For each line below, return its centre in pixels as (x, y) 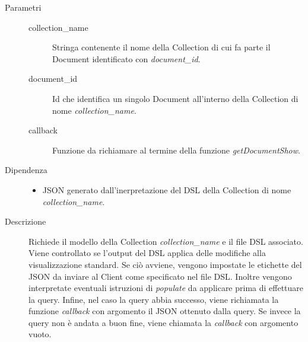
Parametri (23, 7)
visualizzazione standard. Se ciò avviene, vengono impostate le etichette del (165, 264)
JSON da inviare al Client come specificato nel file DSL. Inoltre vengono (160, 276)
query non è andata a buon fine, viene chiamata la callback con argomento (163, 322)
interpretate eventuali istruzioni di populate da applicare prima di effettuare (166, 288)
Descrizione (26, 221)
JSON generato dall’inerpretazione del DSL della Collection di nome (167, 189)
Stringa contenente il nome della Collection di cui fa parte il (161, 47)
